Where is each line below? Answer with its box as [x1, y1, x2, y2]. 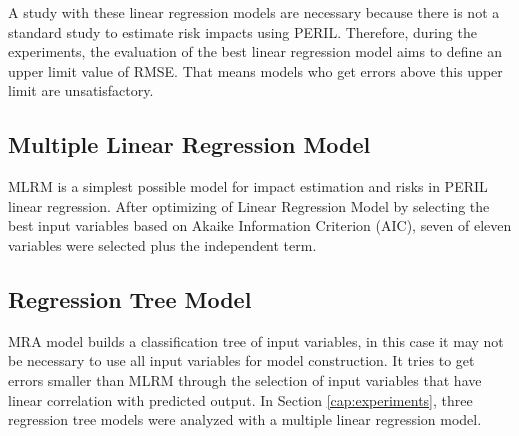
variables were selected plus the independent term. [8, 234, 317, 255]
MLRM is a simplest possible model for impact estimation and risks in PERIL [8, 176, 488, 197]
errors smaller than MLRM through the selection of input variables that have [8, 369, 482, 390]
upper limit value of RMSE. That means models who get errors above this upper [8, 60, 503, 81]
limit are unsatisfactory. [8, 80, 154, 101]
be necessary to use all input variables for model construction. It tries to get [8, 350, 475, 371]
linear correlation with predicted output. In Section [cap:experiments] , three [8, 389, 473, 410]
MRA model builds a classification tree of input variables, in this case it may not [8, 330, 504, 351]
